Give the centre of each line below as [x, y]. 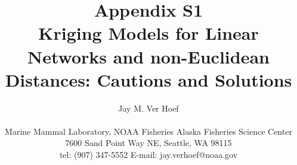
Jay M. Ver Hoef [148, 108]
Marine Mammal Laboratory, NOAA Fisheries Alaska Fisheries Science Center [148, 131]
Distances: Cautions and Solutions [148, 79]
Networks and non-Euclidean [148, 56]
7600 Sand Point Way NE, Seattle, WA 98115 [148, 143]
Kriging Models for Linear [148, 33]
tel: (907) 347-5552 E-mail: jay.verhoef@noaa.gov [148, 155]
